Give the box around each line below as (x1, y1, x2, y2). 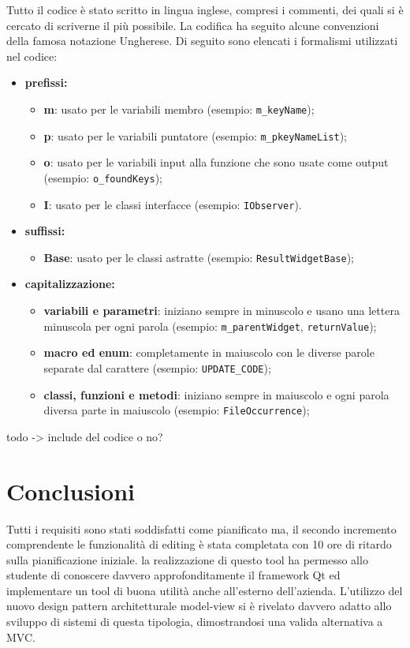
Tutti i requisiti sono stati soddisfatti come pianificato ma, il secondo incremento (6, 520, 397, 537)
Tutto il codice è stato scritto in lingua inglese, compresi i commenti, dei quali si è (6, 2, 404, 17)
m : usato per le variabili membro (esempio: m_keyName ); (43, 100, 315, 117)
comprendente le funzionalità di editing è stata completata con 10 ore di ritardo (6, 536, 392, 552)
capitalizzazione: (24, 275, 115, 292)
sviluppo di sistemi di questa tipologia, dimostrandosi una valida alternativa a (6, 613, 383, 630)
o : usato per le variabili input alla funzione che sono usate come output (43, 154, 389, 170)
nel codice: (6, 47, 58, 64)
